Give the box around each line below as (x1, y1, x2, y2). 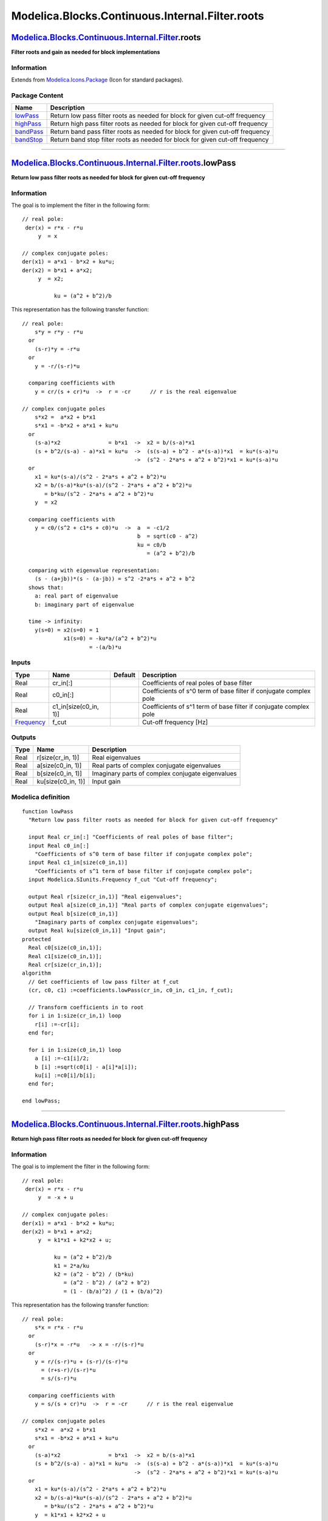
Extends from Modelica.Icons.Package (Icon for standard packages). (11, 76, 183, 83)
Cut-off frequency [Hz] (142, 718, 208, 726)
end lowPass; (22, 1098, 61, 1104)
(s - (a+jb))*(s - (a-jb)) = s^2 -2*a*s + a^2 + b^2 (34, 576, 196, 582)
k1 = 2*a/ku (53, 1262, 90, 1269)
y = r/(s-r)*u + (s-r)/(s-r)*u (34, 1358, 128, 1365)
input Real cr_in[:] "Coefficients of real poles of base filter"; (28, 834, 234, 841)
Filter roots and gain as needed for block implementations (11, 49, 160, 56)
